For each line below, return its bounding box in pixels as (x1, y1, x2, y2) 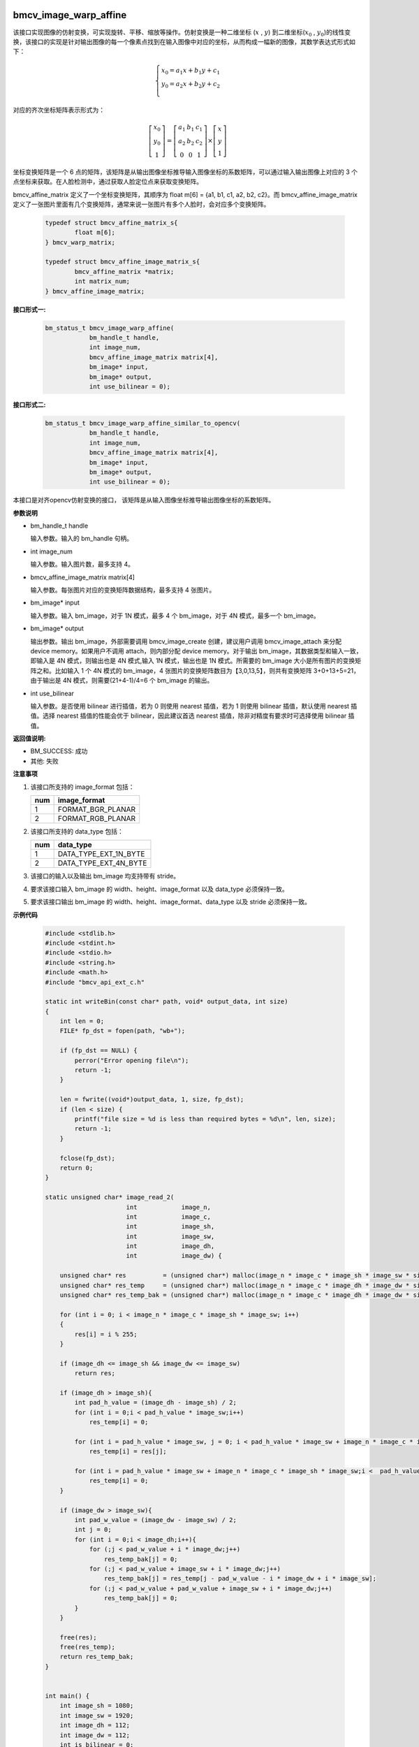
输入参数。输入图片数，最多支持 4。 (30, 560, 134, 569)
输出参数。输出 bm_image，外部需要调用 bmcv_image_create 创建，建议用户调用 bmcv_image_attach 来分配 (30, 637, 342, 646)
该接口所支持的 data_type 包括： (30, 827, 124, 836)
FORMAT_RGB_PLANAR (57, 814, 136, 824)
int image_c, (126, 1212, 211, 1221)
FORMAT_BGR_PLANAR (57, 804, 136, 814)
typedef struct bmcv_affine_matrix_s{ (45, 219, 178, 226)
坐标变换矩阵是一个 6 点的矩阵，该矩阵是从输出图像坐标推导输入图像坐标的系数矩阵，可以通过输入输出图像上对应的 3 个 (13, 168, 358, 176)
